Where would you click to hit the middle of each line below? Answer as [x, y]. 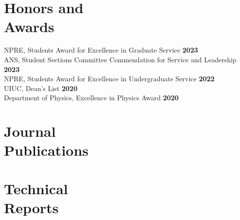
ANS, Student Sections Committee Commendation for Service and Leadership [120, 59]
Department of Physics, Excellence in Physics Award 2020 [91, 98]
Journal [30, 131]
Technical [36, 188]
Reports [31, 207]
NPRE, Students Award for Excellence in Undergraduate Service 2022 [109, 79]
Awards [29, 27]
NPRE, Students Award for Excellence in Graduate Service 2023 [101, 50]
